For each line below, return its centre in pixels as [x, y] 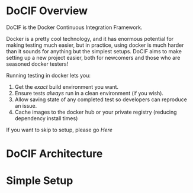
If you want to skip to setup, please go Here [59, 130]
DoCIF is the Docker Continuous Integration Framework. [74, 27]
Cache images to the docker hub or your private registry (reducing [96, 112]
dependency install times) [46, 118]
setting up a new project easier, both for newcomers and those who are [93, 57]
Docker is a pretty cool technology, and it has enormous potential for [90, 38]
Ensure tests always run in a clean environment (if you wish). [89, 93]
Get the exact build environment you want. [67, 86]
